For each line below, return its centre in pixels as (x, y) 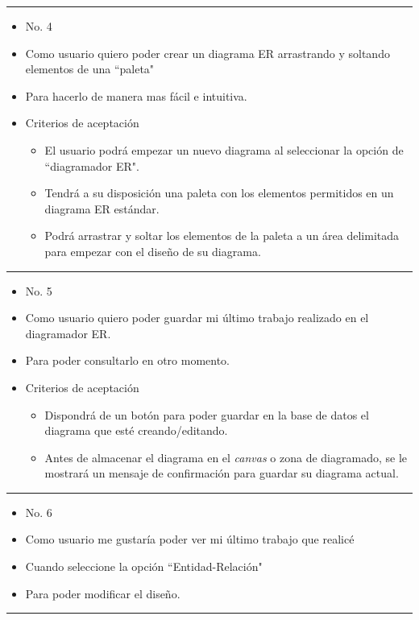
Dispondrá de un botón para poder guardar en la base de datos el (207, 414)
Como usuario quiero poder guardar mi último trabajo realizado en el (197, 318)
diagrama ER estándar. (102, 208)
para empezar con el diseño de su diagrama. (153, 251)
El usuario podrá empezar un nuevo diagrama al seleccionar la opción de (224, 149)
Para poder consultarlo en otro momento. (128, 360)
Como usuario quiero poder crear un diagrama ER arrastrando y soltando (207, 53)
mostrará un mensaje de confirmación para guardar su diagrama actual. (222, 473)
